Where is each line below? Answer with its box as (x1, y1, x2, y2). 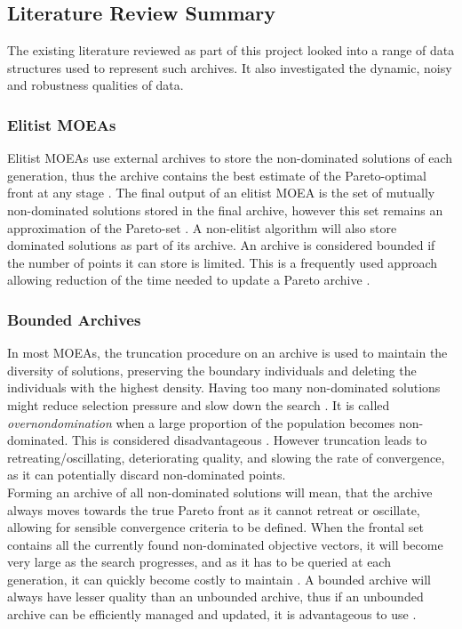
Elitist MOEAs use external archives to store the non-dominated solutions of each (7, 149, 453, 167)
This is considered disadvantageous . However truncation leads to (72, 431, 427, 449)
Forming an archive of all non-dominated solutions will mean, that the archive (7, 482, 433, 501)
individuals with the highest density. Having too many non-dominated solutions (7, 378, 441, 397)
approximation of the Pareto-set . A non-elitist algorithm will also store (7, 218, 397, 237)
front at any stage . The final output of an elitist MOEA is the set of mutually (7, 183, 435, 202)
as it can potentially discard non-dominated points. (7, 465, 286, 484)
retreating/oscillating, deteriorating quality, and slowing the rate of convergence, (7, 448, 445, 466)
